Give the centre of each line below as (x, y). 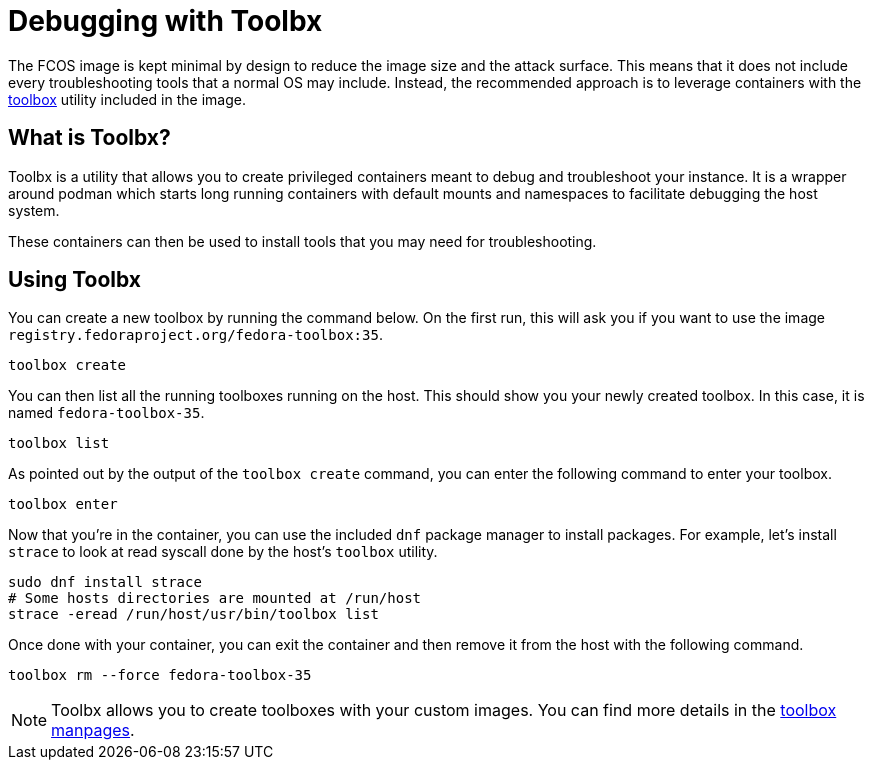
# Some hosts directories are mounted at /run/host (215, 598)
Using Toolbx (74, 280)
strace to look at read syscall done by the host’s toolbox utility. (223, 552)
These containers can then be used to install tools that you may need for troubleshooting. (302, 241)
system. (34, 210)
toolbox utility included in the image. (127, 99)
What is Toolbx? (89, 138)
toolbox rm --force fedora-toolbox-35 (160, 675)
